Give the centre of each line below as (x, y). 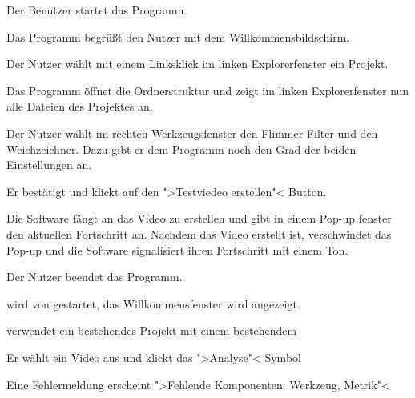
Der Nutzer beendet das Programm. (95, 277)
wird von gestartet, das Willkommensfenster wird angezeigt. (153, 303)
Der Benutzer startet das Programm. (97, 10)
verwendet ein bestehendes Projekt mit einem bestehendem (152, 330)
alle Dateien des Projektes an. (80, 106)
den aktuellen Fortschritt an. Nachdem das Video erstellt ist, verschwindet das (199, 233)
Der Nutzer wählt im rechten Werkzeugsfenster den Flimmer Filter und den (192, 133)
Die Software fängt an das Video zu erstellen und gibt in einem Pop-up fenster (199, 218)
